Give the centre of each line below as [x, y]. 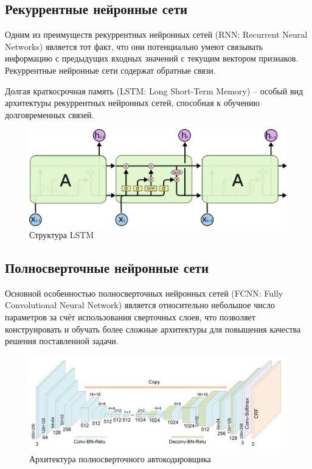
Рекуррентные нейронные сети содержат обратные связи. [110, 70]
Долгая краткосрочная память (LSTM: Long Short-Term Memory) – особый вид [154, 90]
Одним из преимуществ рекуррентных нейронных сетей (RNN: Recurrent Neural [156, 34]
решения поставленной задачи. [62, 341]
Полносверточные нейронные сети [107, 267]
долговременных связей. [50, 114]
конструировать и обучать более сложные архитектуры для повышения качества [153, 329]
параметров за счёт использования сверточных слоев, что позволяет [130, 316]
